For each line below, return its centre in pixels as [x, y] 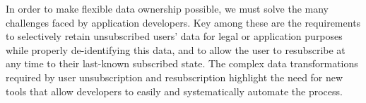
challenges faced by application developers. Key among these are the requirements [183, 22]
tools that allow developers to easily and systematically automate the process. [174, 91]
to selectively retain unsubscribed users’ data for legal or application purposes [174, 36]
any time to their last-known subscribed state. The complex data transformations [182, 63]
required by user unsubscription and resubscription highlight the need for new [175, 77]
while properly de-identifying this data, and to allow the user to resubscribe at [176, 49]
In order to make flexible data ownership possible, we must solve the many [167, 8]
